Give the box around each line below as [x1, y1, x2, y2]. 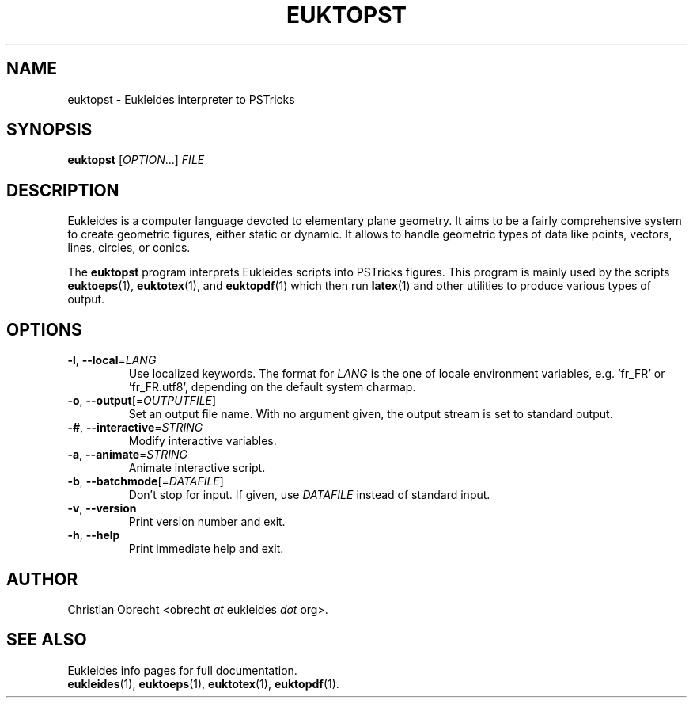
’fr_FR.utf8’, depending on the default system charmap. [128, 380, 416, 394]
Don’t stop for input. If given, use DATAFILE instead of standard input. [128, 488, 490, 502]
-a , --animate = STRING [67, 447, 188, 462]
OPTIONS [6, 319, 82, 340]
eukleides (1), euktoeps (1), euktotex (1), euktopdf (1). [67, 676, 339, 691]
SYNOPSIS [6, 120, 93, 140]
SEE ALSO [6, 630, 87, 650]
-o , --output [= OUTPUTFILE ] [67, 394, 217, 408]
